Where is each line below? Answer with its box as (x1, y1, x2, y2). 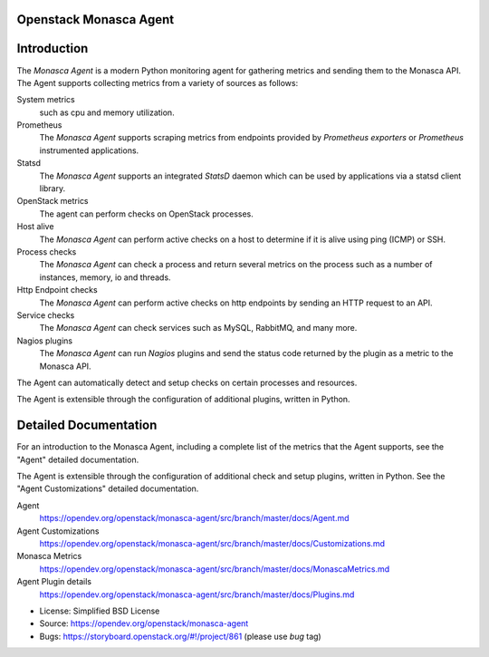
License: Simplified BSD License (39, 605, 160, 616)
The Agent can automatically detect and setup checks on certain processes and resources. (16, 377, 358, 388)
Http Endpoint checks (16, 285, 99, 295)
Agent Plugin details (16, 576, 92, 587)
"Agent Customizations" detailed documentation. (16, 483, 199, 494)
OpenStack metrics (16, 196, 90, 207)
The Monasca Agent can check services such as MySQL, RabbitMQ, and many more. (39, 323, 358, 333)
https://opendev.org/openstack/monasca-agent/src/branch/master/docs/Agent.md (39, 513, 350, 524)
